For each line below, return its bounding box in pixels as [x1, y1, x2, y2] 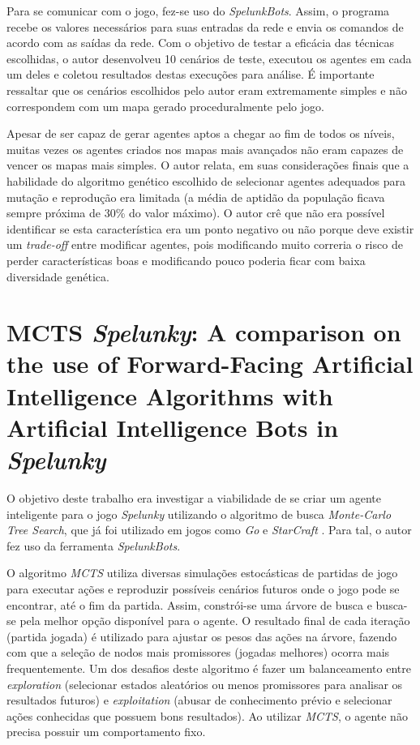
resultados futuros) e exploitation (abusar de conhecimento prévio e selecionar [6, 691, 392, 709]
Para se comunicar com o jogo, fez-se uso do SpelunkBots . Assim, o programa [6, 2, 390, 19]
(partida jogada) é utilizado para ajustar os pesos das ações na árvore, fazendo [6, 627, 397, 644]
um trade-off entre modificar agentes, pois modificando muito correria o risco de [6, 236, 403, 253]
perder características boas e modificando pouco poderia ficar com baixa [6, 251, 366, 268]
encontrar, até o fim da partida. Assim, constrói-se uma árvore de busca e [6, 596, 372, 613]
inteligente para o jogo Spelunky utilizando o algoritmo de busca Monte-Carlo [6, 505, 392, 522]
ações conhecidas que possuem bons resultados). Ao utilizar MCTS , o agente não [6, 707, 408, 724]
